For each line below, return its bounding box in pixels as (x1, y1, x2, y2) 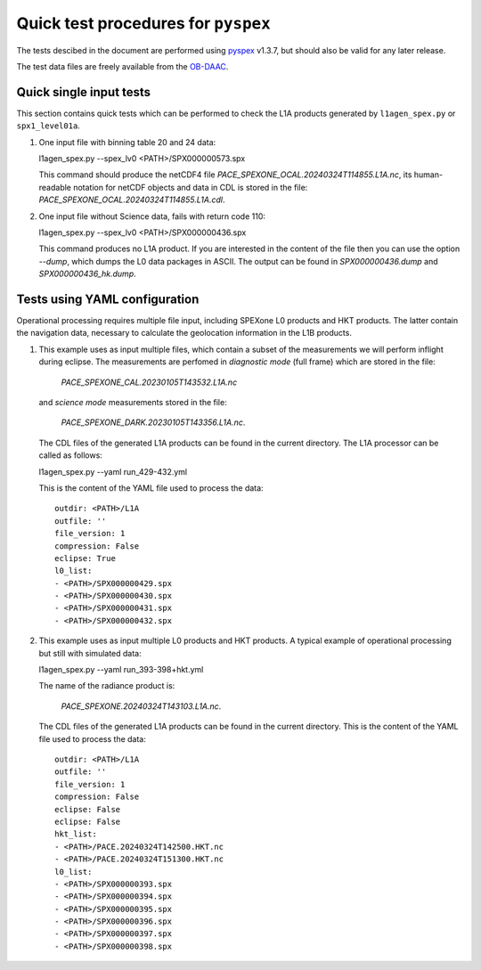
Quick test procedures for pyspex (16, 13, 271, 33)
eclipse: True (54, 553, 116, 563)
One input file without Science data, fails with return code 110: (38, 210, 266, 222)
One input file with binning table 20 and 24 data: (38, 136, 216, 147)
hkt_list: (54, 829, 97, 839)
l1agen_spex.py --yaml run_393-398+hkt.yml (38, 664, 204, 675)
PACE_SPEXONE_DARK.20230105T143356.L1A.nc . (61, 417, 246, 428)
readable (38, 182, 71, 192)
